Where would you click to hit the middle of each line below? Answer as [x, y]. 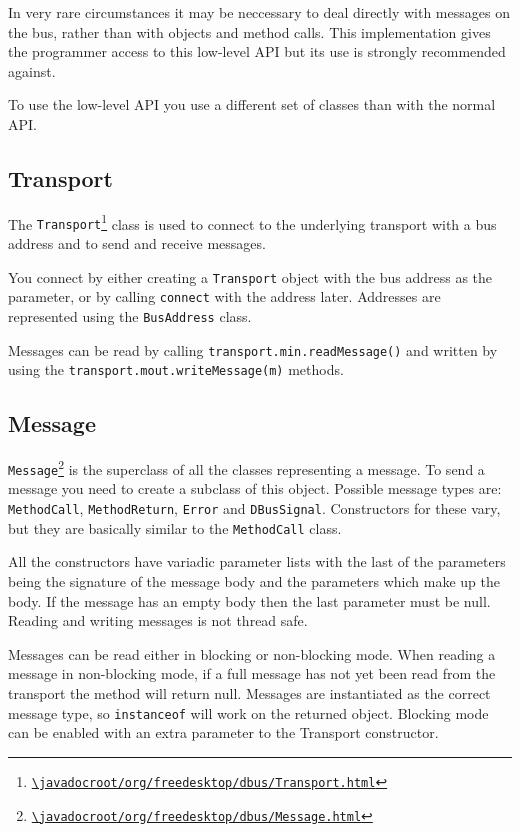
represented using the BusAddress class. [130, 315]
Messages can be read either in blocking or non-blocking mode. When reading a [252, 653]
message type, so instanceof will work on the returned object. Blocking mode [248, 712]
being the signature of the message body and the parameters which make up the [254, 581]
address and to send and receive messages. [137, 243]
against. [32, 70]
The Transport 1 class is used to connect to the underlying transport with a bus [252, 222]
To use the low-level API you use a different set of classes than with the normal [252, 104]
